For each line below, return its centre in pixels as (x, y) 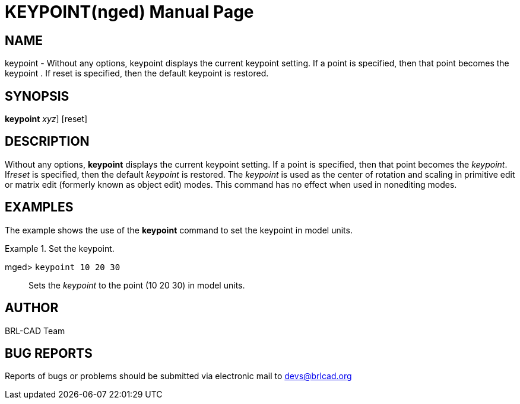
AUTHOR (32, 308)
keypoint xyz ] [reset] (46, 119)
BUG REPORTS (49, 353)
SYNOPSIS (37, 96)
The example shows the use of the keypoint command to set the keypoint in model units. (179, 230)
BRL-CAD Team (35, 331)
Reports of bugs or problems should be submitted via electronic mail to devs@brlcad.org (178, 376)
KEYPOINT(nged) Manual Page (129, 12)
